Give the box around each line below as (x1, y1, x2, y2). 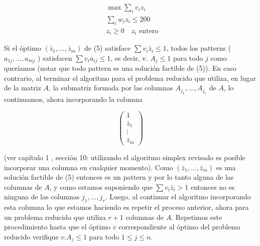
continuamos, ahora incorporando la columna (4, 93, 143, 104)
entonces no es (190, 181, 235, 192)
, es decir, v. (110, 52, 148, 63)
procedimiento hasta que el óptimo (4, 221, 111, 232)
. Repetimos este (171, 211, 222, 222)
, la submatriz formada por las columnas (49, 82, 173, 93)
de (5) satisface (84, 43, 131, 53)
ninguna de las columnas (4, 191, 80, 202)
